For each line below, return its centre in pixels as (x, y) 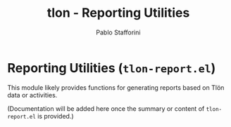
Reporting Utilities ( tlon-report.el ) (112, 68)
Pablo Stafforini (118, 32)
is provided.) (56, 116)
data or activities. (32, 95)
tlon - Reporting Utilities (118, 13)
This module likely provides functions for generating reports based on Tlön (116, 87)
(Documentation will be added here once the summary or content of (106, 108)
